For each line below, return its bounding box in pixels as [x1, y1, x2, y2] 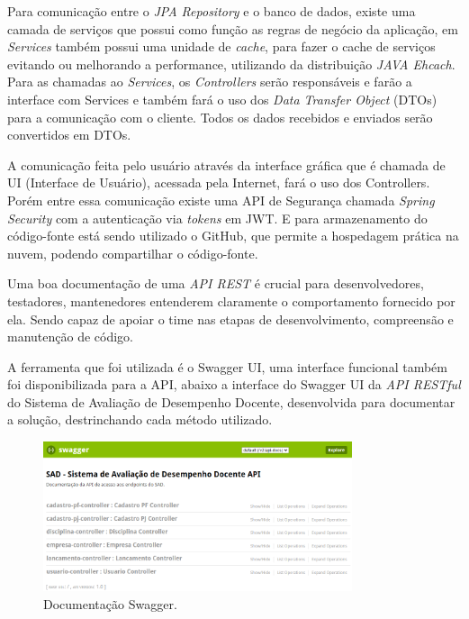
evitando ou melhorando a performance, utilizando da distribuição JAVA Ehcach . [7, 54, 455, 73]
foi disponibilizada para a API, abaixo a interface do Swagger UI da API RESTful [7, 375, 461, 394]
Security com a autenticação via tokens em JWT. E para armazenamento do [7, 208, 428, 227]
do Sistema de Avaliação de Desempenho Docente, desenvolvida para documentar [7, 392, 455, 411]
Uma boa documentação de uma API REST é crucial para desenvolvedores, [7, 274, 424, 293]
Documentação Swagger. [43, 595, 177, 614]
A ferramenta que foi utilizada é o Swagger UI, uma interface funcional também [7, 357, 447, 376]
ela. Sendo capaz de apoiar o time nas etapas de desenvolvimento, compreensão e [7, 309, 454, 328]
